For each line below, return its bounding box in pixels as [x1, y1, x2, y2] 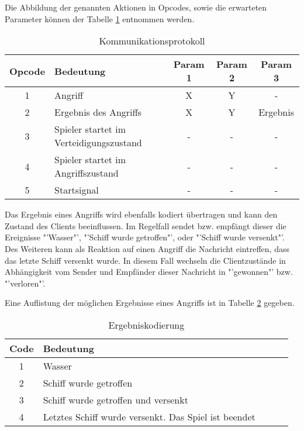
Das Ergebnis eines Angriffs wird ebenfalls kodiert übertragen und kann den [5, 208, 278, 220]
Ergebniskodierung [108, 318, 185, 332]
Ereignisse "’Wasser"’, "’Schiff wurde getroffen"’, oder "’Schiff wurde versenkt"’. [5, 231, 285, 243]
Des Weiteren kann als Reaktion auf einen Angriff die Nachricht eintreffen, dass [5, 242, 289, 254]
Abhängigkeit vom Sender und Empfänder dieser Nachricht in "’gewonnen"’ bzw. [5, 266, 293, 278]
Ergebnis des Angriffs [54, 105, 142, 119]
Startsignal [54, 183, 99, 197]
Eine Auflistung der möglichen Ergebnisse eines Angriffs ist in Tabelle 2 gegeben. [5, 296, 295, 309]
